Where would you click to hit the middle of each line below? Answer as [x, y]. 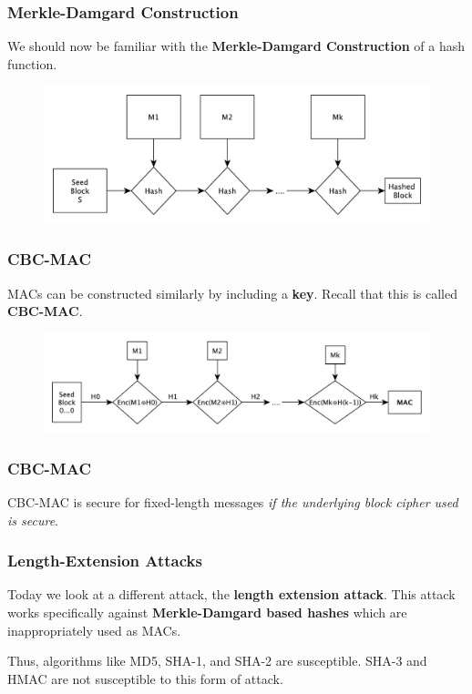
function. [32, 63]
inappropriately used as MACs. [94, 630]
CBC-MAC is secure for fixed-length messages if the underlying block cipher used [233, 502]
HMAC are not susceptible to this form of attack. [145, 678]
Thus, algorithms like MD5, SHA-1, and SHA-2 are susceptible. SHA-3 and [217, 661]
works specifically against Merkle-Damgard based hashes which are [207, 612]
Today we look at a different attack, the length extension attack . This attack [231, 594]
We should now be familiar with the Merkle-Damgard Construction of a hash [236, 46]
